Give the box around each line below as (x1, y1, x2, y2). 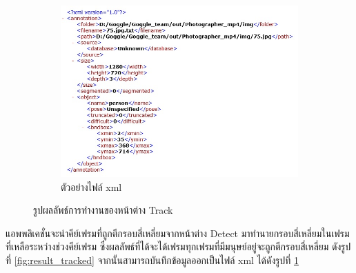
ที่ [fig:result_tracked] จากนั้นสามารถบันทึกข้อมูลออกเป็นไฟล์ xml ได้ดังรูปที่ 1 (6, 252, 299, 267)
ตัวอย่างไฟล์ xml (61, 179, 122, 194)
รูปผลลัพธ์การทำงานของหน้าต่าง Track (33, 203, 173, 217)
